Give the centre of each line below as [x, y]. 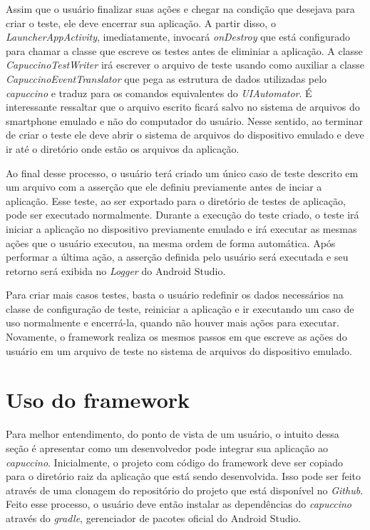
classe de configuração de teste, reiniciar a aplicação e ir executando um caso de [180, 308]
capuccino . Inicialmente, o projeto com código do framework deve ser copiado [175, 462]
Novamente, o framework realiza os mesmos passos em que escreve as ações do [176, 337]
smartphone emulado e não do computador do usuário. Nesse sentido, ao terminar [185, 120]
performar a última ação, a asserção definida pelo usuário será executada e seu [177, 257]
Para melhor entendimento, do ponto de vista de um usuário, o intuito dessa [173, 434]
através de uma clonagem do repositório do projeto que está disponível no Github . [185, 490]
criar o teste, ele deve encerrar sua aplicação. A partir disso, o [141, 22]
